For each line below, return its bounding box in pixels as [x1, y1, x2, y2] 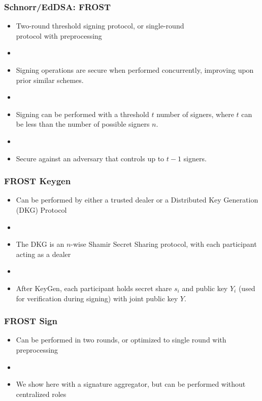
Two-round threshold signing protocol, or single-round [16, 20, 184, 31]
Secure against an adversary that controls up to [16, 153, 165, 163]
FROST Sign [4, 314, 57, 327]
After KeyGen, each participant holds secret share [16, 282, 172, 293]
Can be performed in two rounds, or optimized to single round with [16, 334, 226, 345]
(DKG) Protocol [16, 204, 67, 215]
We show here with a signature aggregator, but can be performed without [16, 379, 246, 389]
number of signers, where [156, 108, 234, 119]
